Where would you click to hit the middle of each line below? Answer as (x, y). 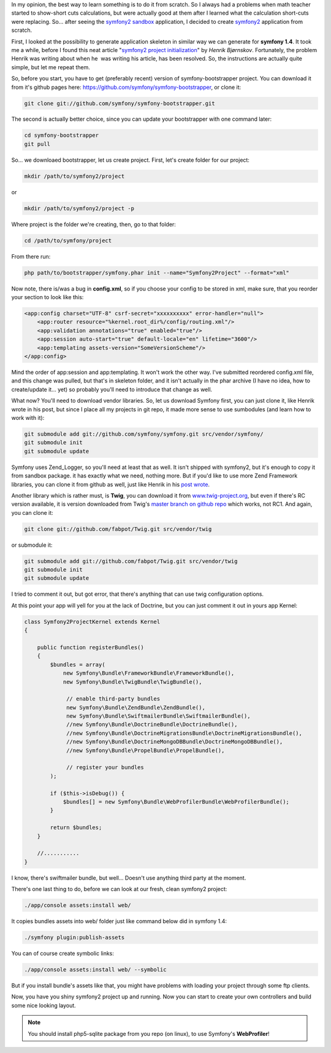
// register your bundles (105, 767)
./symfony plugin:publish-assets (74, 937)
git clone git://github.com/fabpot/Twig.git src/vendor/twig (118, 529)
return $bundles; (76, 828)
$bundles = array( (78, 664)
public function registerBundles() (90, 647)
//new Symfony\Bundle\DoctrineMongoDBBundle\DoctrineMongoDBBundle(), (175, 742)
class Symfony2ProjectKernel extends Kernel (92, 622)
